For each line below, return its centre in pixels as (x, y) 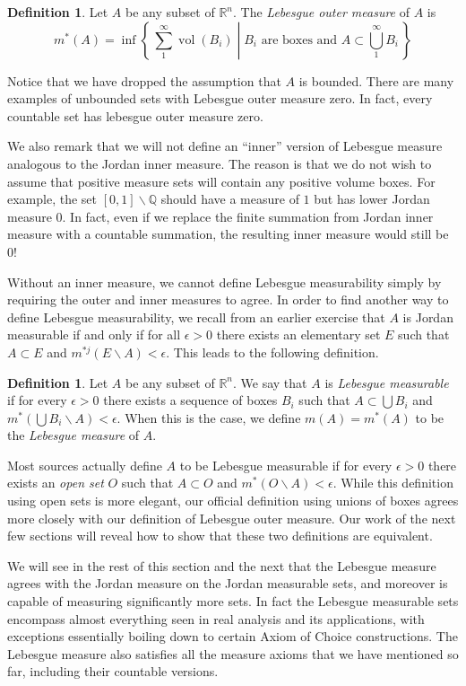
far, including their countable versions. (113, 671)
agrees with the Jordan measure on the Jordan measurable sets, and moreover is (228, 583)
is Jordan (428, 317)
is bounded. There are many (376, 80)
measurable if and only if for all (94, 334)
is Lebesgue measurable (387, 382)
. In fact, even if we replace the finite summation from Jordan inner (248, 216)
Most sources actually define (85, 465)
